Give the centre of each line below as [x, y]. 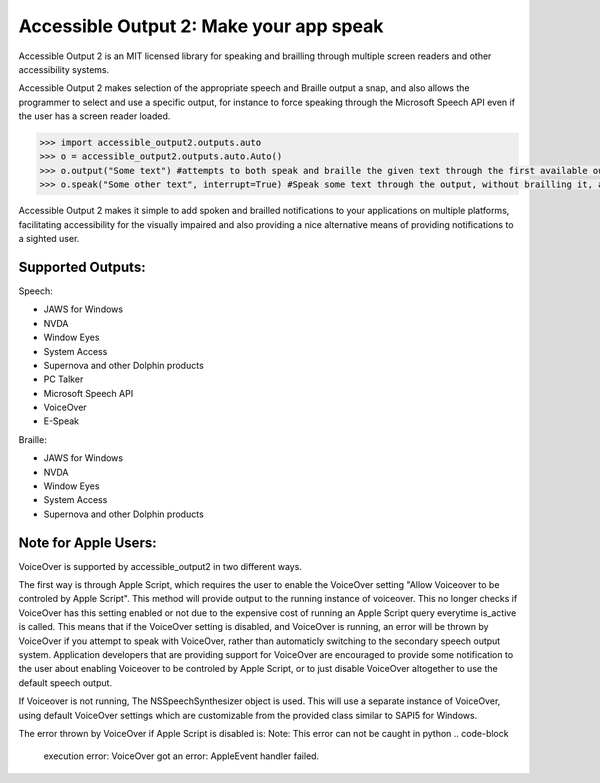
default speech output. [65, 682]
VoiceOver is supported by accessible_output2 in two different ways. [160, 566]
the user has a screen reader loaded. [94, 116]
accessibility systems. [64, 69]
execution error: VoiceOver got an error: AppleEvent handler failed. [181, 756]
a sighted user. [49, 239]
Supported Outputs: [82, 266]
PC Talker [63, 379]
